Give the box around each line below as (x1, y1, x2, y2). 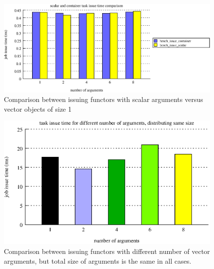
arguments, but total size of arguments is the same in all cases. (4, 255, 192, 266)
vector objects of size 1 (4, 103, 71, 114)
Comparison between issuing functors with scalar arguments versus (4, 94, 203, 104)
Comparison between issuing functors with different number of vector (4, 246, 210, 256)
